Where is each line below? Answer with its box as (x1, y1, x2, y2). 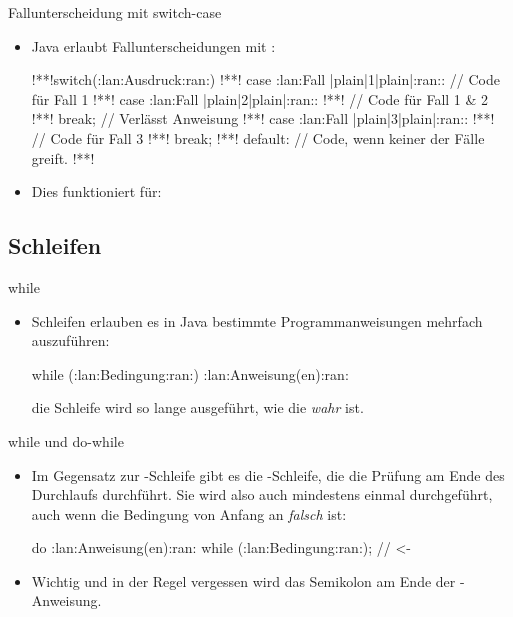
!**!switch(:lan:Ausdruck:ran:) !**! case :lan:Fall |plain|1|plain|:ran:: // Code (31, 69, 500, 90)
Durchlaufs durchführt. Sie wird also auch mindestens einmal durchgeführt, (31, 484, 493, 505)
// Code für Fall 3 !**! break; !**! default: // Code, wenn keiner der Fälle (31, 127, 485, 148)
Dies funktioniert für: (31, 181, 162, 202)
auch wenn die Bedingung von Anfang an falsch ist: (31, 503, 347, 524)
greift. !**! (31, 147, 95, 168)
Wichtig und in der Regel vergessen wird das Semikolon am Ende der (31, 570, 456, 591)
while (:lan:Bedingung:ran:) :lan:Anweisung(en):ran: (31, 363, 349, 384)
